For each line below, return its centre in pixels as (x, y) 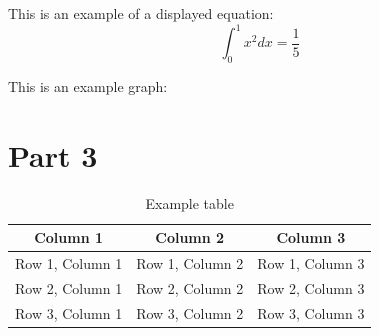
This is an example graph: (88, 85)
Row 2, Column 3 (311, 287)
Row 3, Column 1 (69, 312)
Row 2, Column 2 (190, 287)
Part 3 (53, 154)
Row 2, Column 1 (69, 287)
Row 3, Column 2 (190, 312)
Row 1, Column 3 (311, 263)
